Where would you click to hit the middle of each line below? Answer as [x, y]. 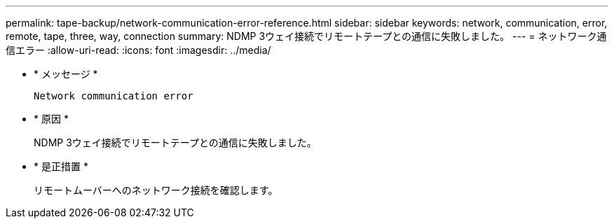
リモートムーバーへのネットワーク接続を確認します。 [156, 190]
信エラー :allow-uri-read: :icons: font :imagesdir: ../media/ [138, 50]
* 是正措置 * [61, 166]
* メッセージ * [66, 74]
